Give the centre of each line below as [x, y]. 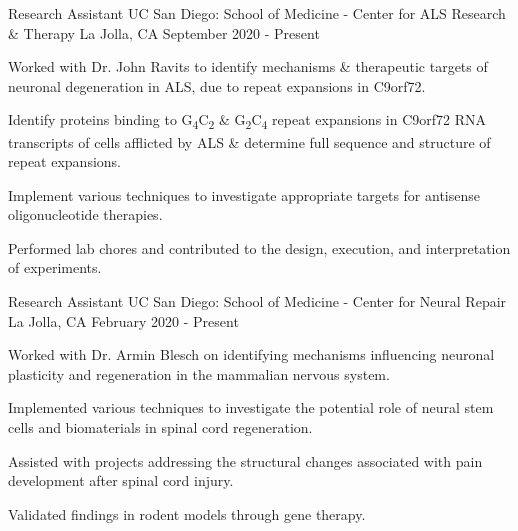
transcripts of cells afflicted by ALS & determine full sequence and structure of [249, 141]
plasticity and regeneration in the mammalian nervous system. [199, 373]
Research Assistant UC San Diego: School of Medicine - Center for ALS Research [257, 13]
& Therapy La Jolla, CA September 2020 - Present [164, 32]
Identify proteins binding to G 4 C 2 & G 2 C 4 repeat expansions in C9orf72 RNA [247, 121]
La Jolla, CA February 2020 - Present [123, 320]
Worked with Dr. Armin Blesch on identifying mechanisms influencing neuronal [251, 354]
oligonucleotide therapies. [85, 214]
